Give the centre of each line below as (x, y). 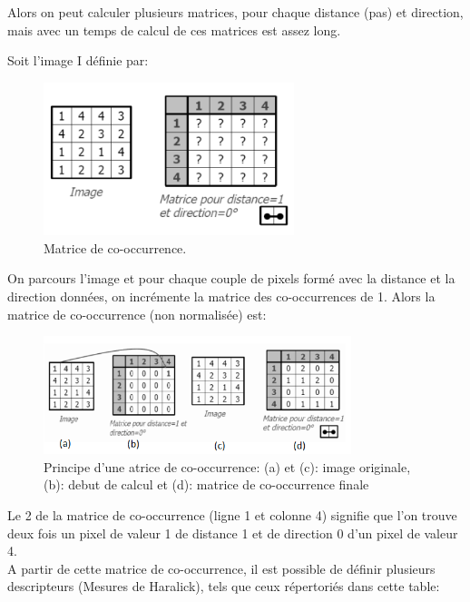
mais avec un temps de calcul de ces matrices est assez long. (174, 30)
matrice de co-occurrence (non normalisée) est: (137, 314)
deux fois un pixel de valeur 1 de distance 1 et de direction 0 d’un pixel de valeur (233, 533)
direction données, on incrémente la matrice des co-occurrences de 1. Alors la (221, 296)
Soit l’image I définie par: (78, 60)
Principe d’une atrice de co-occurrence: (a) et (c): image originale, (227, 466)
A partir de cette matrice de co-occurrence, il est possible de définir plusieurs (221, 568)
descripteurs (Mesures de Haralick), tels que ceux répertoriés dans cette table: (224, 586)
